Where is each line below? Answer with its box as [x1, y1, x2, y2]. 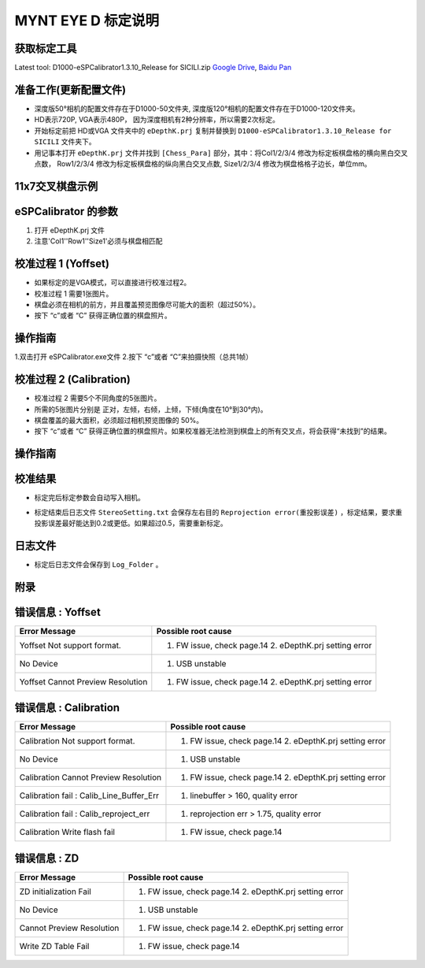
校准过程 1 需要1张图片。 [34, 288, 113, 299]
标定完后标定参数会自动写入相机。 [34, 493, 145, 503]
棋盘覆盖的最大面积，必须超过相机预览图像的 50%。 [34, 415, 204, 425]
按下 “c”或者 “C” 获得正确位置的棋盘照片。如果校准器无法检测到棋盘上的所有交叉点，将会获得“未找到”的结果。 [34, 426, 391, 436]
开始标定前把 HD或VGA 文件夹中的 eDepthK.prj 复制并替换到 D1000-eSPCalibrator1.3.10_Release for [34, 126, 392, 135]
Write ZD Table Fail [19, 940, 90, 951]
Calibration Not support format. [19, 736, 135, 747]
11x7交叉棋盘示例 [14, 180, 98, 193]
